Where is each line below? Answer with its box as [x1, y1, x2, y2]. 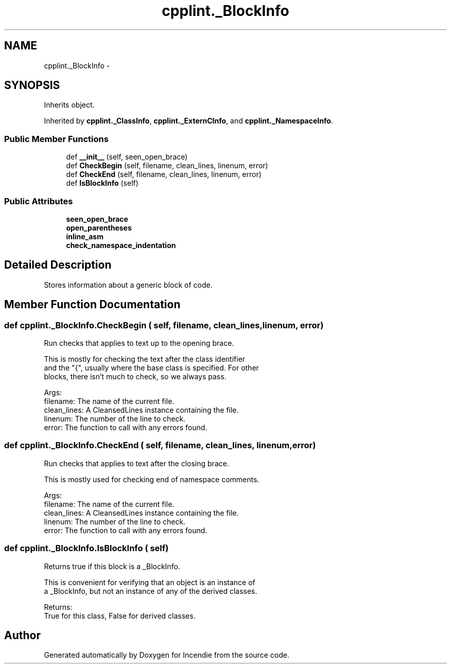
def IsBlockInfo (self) [66, 179, 138, 188]
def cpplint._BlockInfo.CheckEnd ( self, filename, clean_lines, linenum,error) [4, 440, 316, 451]
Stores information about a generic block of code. [44, 280, 213, 289]
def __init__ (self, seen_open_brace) [66, 152, 188, 162]
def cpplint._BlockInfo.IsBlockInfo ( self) [4, 543, 169, 554]
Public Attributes [4, 196, 73, 206]
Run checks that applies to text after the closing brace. [44, 459, 229, 468]
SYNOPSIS [4, 79, 60, 92]
